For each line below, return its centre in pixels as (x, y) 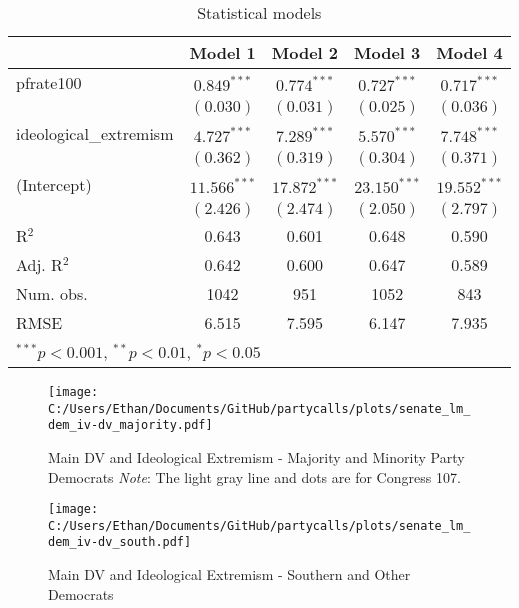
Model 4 (469, 52)
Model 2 (305, 52)
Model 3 (387, 52)
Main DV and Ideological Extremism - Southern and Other (229, 574)
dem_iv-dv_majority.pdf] (130, 425)
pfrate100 (49, 82)
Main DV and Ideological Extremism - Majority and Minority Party (256, 456)
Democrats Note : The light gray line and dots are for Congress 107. (254, 476)
